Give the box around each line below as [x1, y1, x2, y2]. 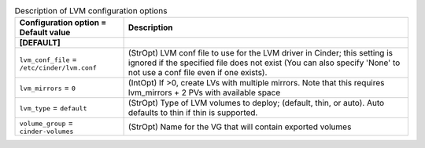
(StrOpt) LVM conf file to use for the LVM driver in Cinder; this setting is [128, 48, 394, 59]
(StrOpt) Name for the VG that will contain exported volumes [128, 121, 352, 132]
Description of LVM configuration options [14, 5, 168, 16]
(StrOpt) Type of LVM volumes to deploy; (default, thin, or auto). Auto [128, 98, 385, 109]
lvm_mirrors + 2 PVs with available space [128, 87, 281, 98]
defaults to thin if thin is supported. [128, 107, 258, 118]
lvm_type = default [19, 103, 87, 114]
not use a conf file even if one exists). [128, 67, 268, 78]
